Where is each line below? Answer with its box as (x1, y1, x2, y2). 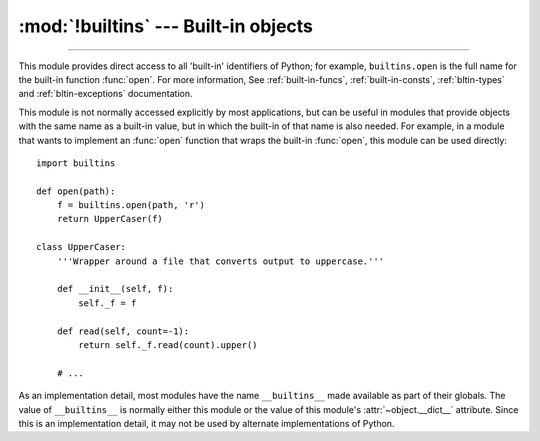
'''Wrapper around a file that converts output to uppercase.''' (56, 255, 385, 267)
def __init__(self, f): (56, 283, 174, 295)
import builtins (36, 157, 116, 169)
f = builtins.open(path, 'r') (56, 200, 205, 211)
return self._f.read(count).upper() (78, 339, 259, 350)
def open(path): (36, 185, 116, 197)
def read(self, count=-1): (56, 325, 190, 337)
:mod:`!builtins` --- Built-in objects (18, 15, 314, 37)
